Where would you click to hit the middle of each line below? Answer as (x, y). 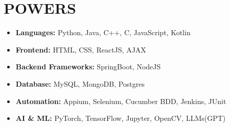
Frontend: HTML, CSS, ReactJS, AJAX (81, 49)
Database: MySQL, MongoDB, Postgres (80, 83)
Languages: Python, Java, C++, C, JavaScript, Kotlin (103, 32)
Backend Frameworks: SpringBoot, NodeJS (88, 67)
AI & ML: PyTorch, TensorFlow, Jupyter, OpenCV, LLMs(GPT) (121, 118)
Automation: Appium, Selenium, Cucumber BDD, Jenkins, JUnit (121, 101)
